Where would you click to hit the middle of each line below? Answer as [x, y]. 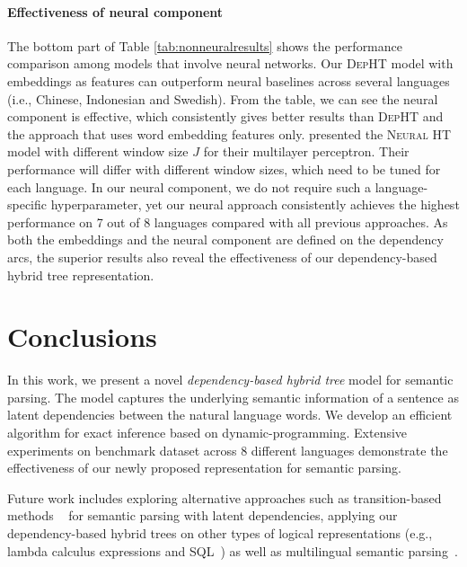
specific [27, 204]
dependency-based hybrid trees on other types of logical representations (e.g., [220, 532]
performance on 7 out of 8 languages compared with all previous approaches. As [228, 221]
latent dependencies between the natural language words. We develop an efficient [230, 415]
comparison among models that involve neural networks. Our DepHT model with [230, 63]
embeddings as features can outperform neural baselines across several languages [229, 80]
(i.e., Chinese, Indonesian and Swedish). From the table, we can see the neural [223, 98]
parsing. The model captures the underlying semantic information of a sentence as [233, 397]
